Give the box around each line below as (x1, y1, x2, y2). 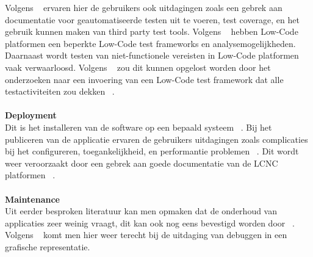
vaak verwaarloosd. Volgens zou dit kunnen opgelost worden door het (5, 60, 271, 73)
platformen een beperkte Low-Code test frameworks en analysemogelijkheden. (5, 37, 296, 49)
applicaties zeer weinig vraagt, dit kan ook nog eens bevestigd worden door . (5, 216, 295, 229)
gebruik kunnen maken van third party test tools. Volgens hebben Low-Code (5, 25, 298, 38)
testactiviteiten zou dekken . (5, 85, 115, 98)
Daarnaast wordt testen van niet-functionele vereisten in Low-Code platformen (5, 49, 299, 62)
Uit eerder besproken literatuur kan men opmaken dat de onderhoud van (5, 205, 278, 217)
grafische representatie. (5, 240, 90, 253)
